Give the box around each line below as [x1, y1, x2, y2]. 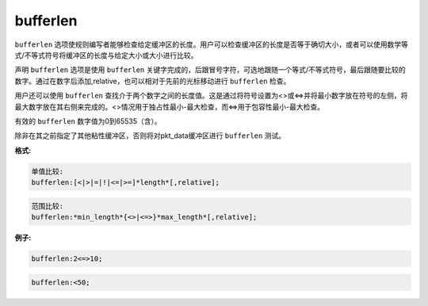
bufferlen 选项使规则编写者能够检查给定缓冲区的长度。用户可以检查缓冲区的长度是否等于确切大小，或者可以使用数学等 [14, 40, 408, 49]
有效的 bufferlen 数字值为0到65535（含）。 [14, 116, 162, 126]
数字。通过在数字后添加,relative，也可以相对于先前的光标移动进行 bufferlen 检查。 [14, 76, 291, 86]
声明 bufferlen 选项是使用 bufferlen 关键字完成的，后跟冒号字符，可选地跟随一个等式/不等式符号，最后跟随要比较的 [14, 65, 406, 75]
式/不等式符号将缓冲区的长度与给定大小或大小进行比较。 [14, 50, 198, 59]
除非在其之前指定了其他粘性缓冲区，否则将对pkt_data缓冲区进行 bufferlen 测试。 [14, 131, 285, 140]
